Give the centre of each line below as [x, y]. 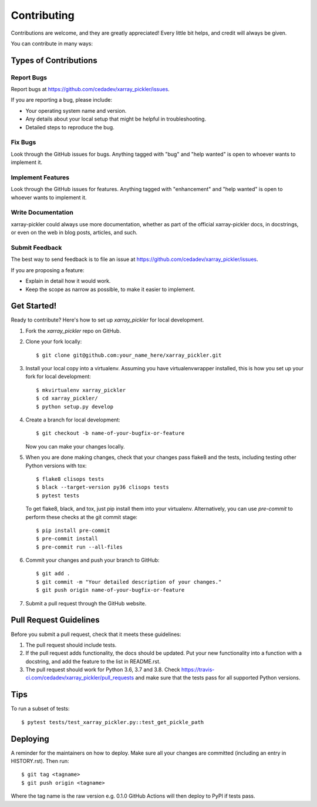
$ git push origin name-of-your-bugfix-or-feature [110, 590]
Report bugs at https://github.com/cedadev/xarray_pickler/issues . [90, 89]
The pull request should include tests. [71, 645]
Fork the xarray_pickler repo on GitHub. [73, 331]
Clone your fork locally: [54, 341]
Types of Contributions [54, 60]
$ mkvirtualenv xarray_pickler [81, 390]
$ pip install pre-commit [73, 530]
